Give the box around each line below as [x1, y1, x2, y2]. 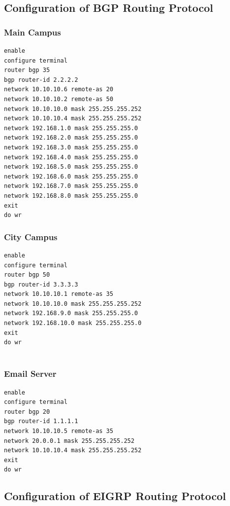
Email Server [4, 367, 57, 380]
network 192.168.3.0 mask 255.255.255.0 [4, 144, 138, 151]
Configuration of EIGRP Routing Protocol [4, 488, 226, 504]
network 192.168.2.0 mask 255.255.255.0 [4, 134, 138, 142]
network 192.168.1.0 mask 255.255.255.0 [4, 124, 138, 132]
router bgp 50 [4, 271, 50, 279]
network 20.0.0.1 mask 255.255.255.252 [4, 437, 134, 444]
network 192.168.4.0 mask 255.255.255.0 [4, 153, 138, 161]
